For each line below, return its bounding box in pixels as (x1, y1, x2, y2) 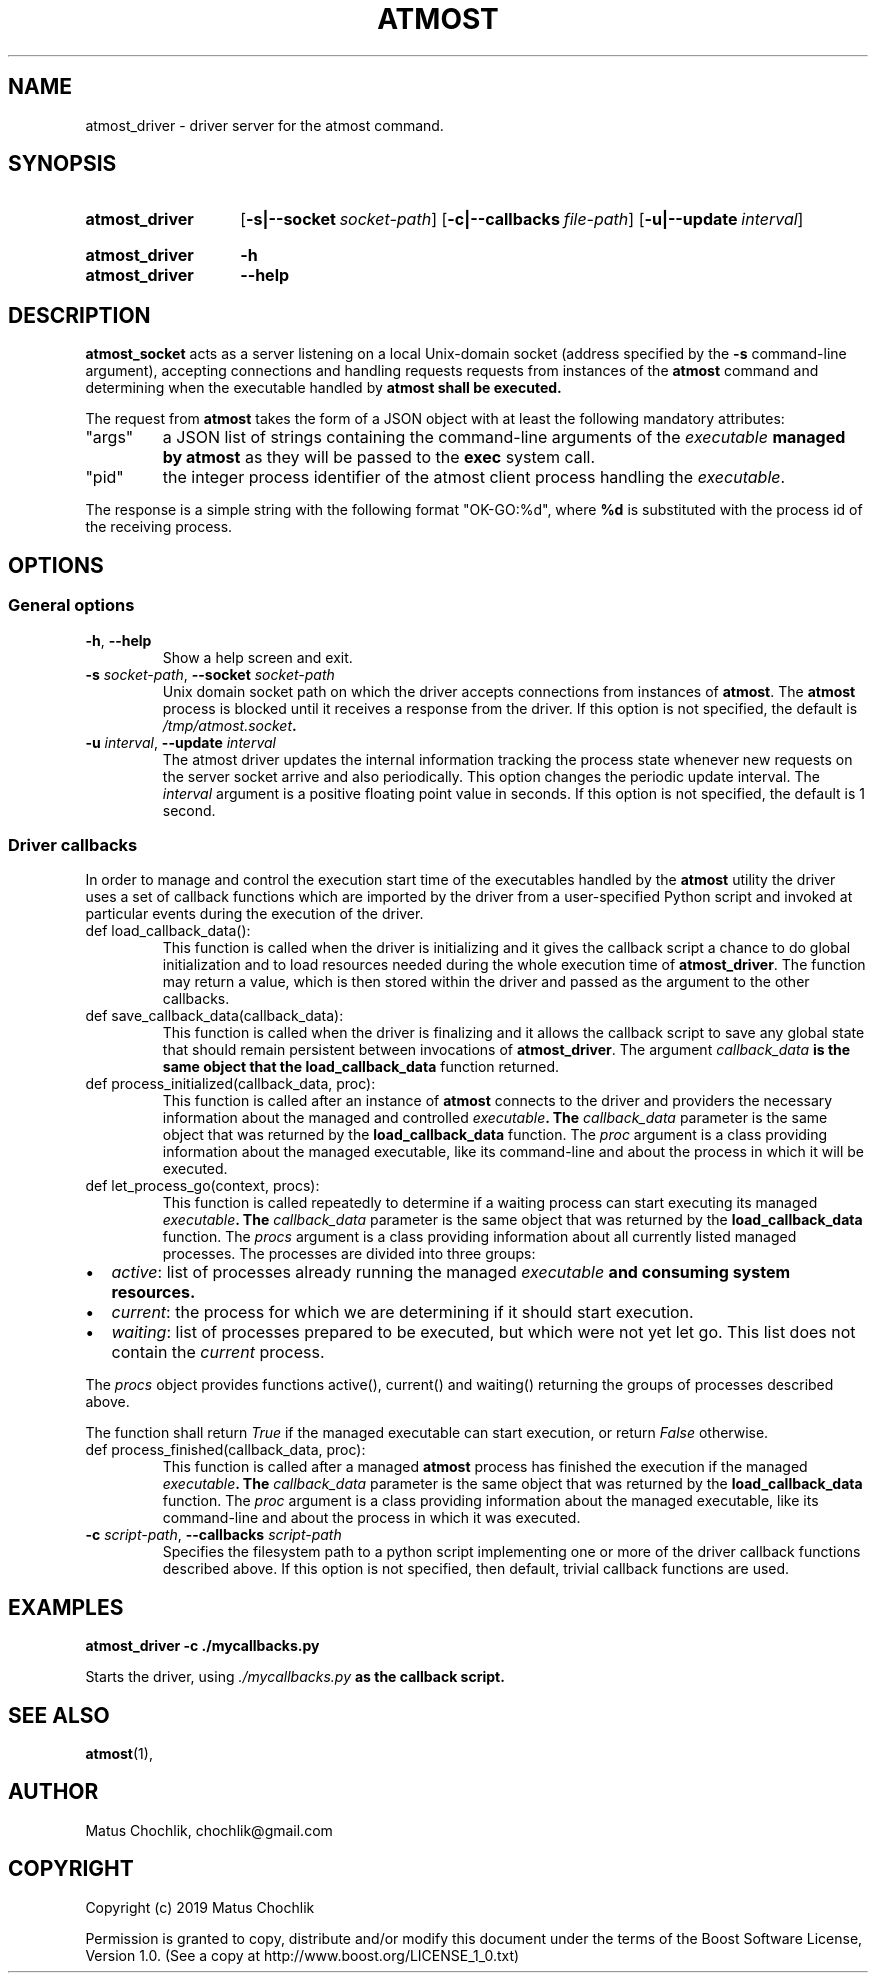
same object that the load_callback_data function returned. (162, 1058, 560, 1076)
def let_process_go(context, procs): (85, 1177, 320, 1195)
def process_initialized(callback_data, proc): (85, 1075, 376, 1093)
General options (8, 595, 135, 616)
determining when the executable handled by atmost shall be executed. (85, 379, 562, 397)
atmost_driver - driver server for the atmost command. (85, 116, 444, 134)
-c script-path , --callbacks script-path (85, 1526, 342, 1544)
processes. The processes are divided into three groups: (162, 1245, 536, 1263)
